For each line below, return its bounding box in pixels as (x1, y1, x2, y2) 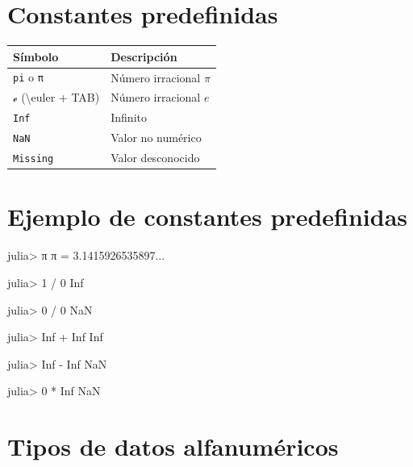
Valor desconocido (111, 149, 200, 166)
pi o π (13, 69, 44, 85)
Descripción (111, 48, 177, 65)
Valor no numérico (111, 129, 202, 146)
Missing (13, 153, 54, 165)
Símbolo (13, 48, 59, 65)
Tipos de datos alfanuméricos (7, 430, 339, 463)
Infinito (111, 109, 147, 126)
